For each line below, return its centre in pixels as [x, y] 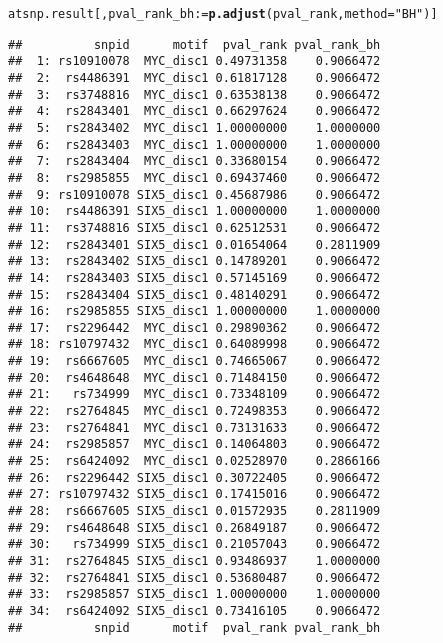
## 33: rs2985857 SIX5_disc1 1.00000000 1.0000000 [194, 594]
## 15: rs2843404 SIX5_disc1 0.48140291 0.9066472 [194, 294]
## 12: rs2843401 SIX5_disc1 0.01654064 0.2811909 [194, 244]
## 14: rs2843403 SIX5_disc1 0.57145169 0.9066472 [194, 277]
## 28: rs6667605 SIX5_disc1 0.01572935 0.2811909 [194, 511]
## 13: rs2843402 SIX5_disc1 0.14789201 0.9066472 [194, 261]
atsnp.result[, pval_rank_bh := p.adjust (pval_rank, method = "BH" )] [223, 14]
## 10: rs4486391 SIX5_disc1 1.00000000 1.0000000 [194, 211]
